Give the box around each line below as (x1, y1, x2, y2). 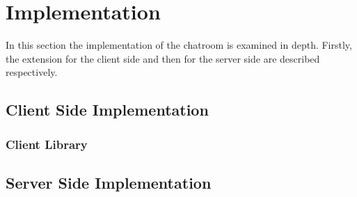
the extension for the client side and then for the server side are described (6, 51, 320, 65)
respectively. (6, 65, 58, 79)
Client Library (6, 135, 88, 152)
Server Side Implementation (6, 171, 212, 193)
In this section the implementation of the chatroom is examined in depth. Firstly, (6, 38, 352, 52)
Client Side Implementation (6, 99, 209, 120)
